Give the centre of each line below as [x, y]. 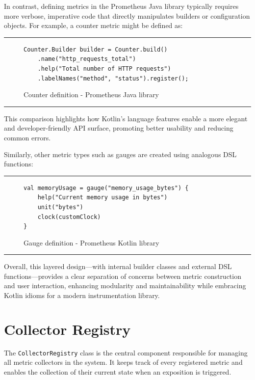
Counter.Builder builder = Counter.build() [96, 49]
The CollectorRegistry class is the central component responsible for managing [126, 352]
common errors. [27, 137]
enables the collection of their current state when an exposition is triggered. [118, 372]
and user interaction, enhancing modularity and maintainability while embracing [125, 285]
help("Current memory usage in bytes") [102, 198]
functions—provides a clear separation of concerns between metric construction [123, 276]
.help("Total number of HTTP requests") [104, 68]
